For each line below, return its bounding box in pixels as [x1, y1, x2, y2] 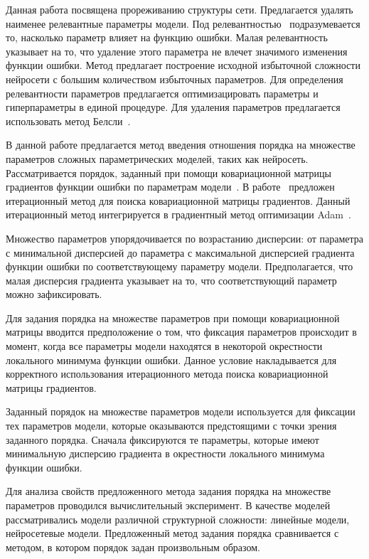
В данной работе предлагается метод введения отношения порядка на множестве [6, 137, 355, 152]
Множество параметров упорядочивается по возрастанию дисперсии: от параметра [6, 230, 364, 245]
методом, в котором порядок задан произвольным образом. [6, 539, 260, 554]
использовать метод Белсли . [6, 113, 131, 128]
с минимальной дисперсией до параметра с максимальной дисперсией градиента [6, 245, 355, 260]
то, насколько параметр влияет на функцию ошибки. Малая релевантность [6, 30, 328, 45]
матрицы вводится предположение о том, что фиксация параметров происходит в [6, 324, 357, 339]
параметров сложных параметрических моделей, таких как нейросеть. [6, 151, 309, 166]
